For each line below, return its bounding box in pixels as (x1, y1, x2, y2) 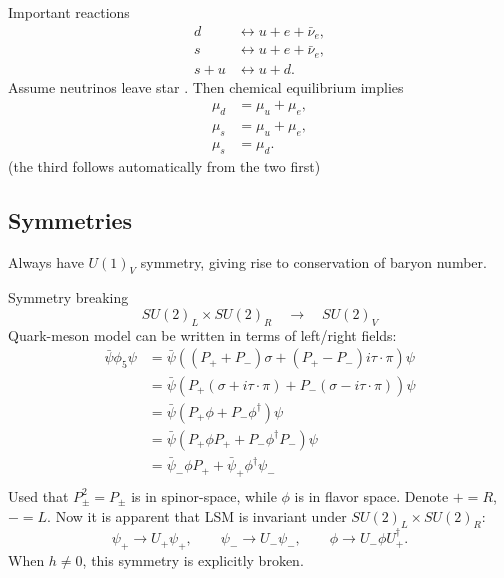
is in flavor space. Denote (294, 485, 449, 506)
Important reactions (8, 2, 130, 22)
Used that (8, 485, 69, 506)
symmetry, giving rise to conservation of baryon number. (140, 251, 487, 272)
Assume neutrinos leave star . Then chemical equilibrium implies (8, 76, 404, 97)
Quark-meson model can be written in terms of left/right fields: (8, 324, 397, 345)
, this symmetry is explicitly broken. (82, 549, 304, 570)
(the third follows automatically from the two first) (8, 155, 321, 176)
